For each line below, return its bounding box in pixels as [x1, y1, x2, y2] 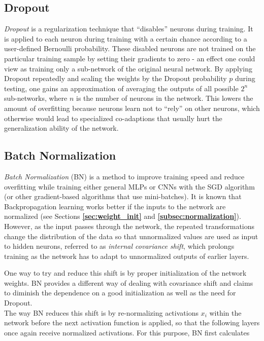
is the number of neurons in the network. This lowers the [76, 93, 253, 103]
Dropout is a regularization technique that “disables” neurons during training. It [4, 23, 253, 34]
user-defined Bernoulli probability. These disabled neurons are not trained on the [4, 43, 256, 54]
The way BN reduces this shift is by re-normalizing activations [4, 307, 199, 318]
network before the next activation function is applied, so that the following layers [4, 317, 260, 328]
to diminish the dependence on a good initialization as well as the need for [4, 287, 236, 298]
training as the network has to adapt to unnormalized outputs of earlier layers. [4, 250, 249, 261]
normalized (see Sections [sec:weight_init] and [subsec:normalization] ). [4, 211, 241, 221]
